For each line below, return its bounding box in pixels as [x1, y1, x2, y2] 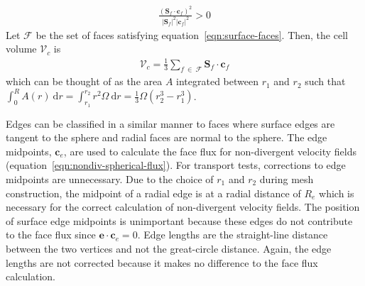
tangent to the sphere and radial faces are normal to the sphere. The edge [6, 130, 327, 145]
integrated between [176, 74, 258, 89]
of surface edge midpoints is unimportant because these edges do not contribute [6, 213, 353, 228]
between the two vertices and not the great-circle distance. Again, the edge [6, 241, 332, 255]
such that [305, 74, 346, 89]
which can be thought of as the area [6, 74, 163, 89]
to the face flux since [6, 227, 96, 242]
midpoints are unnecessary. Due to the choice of [6, 171, 214, 186]
